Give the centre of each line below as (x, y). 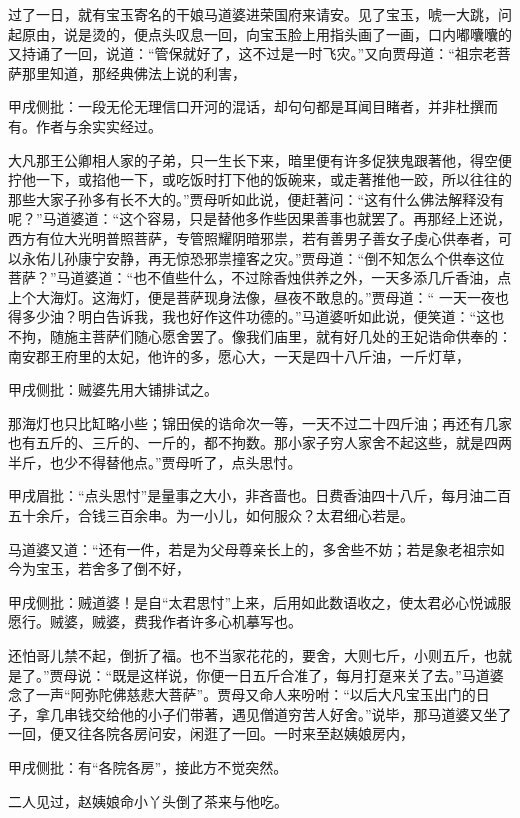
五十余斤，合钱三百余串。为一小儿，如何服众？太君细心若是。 (211, 515)
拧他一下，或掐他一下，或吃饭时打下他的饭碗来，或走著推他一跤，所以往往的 (260, 179)
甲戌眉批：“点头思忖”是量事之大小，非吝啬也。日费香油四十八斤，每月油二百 (260, 495)
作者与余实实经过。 (98, 125)
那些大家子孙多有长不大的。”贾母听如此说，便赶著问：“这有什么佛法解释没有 (256, 198)
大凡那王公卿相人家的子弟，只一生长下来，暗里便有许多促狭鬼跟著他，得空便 (260, 159)
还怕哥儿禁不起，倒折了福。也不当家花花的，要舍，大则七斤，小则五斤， (246, 655)
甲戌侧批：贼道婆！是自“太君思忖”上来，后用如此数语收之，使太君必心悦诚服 (260, 601)
